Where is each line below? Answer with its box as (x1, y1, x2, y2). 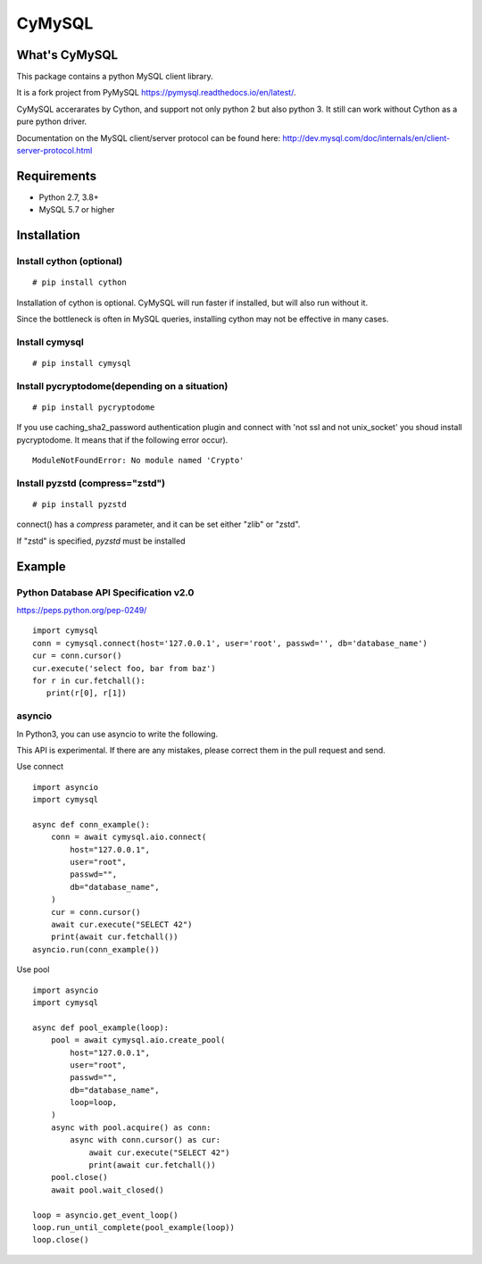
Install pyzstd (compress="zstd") (16, 477, 165, 489)
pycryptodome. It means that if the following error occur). (16, 434, 229, 445)
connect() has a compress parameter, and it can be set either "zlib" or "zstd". (16, 519, 301, 530)
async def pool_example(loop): (32, 1022, 170, 1033)
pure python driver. (16, 116, 87, 127)
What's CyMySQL (16, 47, 119, 62)
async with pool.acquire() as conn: (50, 1122, 212, 1133)
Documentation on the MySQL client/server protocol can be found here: (16, 132, 281, 143)
